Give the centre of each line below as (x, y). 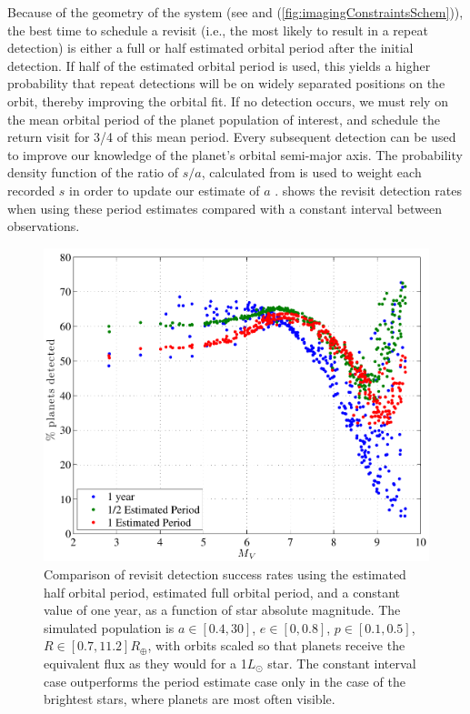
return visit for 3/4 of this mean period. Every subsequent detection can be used (232, 137)
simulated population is (109, 627)
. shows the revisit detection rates (368, 190)
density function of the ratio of (93, 172)
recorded (31, 190)
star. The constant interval (342, 663)
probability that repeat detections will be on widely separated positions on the (226, 83)
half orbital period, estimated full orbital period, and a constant (222, 592)
